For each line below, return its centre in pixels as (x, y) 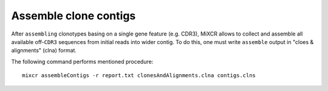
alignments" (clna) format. (44, 51)
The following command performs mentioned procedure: (82, 61)
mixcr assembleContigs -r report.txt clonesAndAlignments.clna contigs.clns (139, 76)
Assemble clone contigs (73, 16)
